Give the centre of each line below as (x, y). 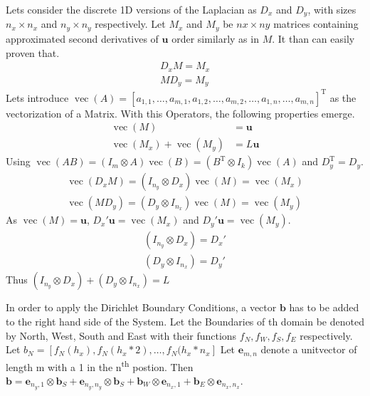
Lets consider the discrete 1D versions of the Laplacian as (131, 9)
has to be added (324, 307)
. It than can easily (313, 38)
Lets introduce (37, 97)
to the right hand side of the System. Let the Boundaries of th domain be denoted (185, 321)
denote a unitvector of (309, 349)
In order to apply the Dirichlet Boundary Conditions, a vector (141, 307)
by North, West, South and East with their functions (121, 335)
